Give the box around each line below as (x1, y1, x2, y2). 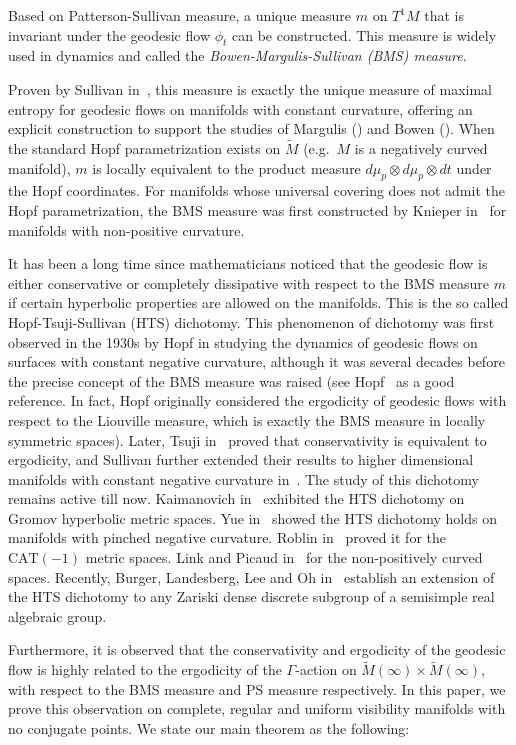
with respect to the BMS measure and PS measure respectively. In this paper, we (8, 678, 506, 699)
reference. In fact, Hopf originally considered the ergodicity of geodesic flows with (8, 390, 507, 411)
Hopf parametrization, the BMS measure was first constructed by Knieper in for (8, 199, 507, 220)
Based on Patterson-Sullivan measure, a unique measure (8, 5, 352, 25)
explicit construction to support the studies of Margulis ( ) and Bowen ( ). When (8, 118, 495, 139)
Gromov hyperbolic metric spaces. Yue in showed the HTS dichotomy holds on (8, 507, 497, 528)
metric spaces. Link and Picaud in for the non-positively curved (85, 547, 483, 568)
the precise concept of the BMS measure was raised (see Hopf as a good (8, 370, 455, 391)
